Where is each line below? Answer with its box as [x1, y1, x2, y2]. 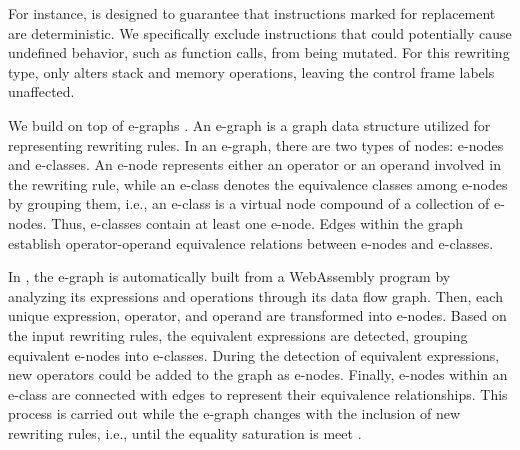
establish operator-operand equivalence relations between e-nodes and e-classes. [8, 232, 494, 253]
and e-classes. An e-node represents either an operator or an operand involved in [8, 154, 501, 175]
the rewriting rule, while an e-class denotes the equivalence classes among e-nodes [8, 173, 508, 194]
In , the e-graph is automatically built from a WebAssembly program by [8, 266, 451, 287]
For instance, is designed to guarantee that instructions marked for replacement [8, 3, 496, 23]
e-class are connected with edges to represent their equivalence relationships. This [8, 383, 508, 404]
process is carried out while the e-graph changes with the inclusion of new [8, 403, 461, 424]
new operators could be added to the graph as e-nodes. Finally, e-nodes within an [8, 364, 508, 385]
